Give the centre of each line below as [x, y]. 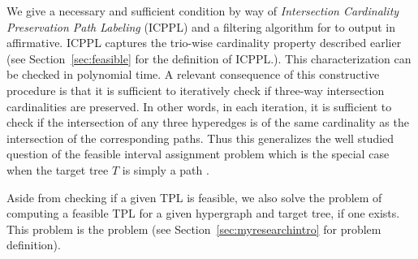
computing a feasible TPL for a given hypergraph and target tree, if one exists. [203, 213]
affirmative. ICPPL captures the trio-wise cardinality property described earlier [204, 43]
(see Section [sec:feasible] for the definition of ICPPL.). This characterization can [209, 58]
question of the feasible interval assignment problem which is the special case [198, 154]
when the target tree [58, 169]
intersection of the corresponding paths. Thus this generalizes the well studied [200, 138]
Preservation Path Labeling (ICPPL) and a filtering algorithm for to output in [201, 26]
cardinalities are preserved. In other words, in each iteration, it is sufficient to [199, 106]
